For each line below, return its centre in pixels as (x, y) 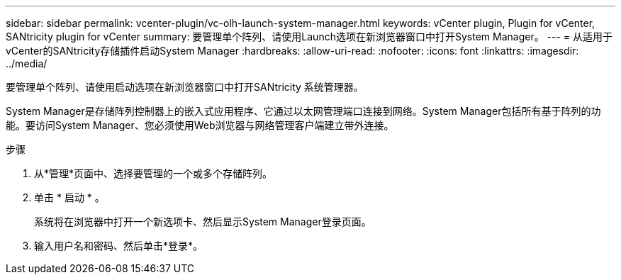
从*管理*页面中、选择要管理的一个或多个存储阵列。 (153, 173)
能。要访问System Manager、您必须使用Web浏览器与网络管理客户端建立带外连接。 (200, 125)
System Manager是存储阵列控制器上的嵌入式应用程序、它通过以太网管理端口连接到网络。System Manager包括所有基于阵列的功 (303, 111)
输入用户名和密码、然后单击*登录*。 (119, 246)
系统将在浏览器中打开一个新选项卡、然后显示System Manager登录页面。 (203, 222)
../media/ (27, 63)
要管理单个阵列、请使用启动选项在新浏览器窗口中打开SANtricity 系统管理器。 (185, 87)
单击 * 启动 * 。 (69, 197)
